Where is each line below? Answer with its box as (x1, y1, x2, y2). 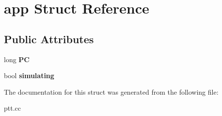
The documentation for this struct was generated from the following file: (4, 86, 219, 97)
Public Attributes (4, 31, 94, 46)
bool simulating (4, 70, 54, 81)
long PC (4, 54, 30, 64)
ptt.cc (4, 103, 21, 113)
